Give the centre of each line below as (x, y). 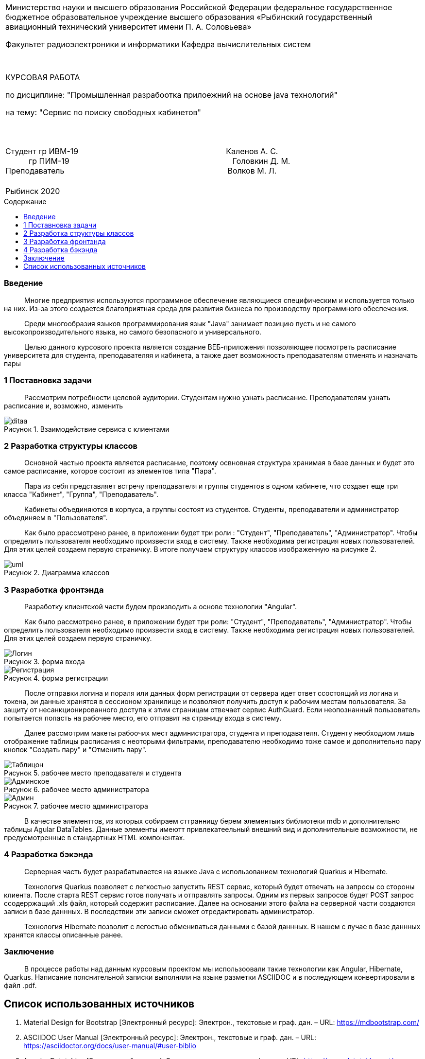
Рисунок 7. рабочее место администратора (76, 806)
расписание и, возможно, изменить (64, 406)
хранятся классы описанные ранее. (63, 935)
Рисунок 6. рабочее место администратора (76, 789)
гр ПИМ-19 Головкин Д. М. (160, 161)
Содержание (25, 202)
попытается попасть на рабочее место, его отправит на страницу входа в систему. (143, 718)
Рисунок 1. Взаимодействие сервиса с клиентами (87, 429)
